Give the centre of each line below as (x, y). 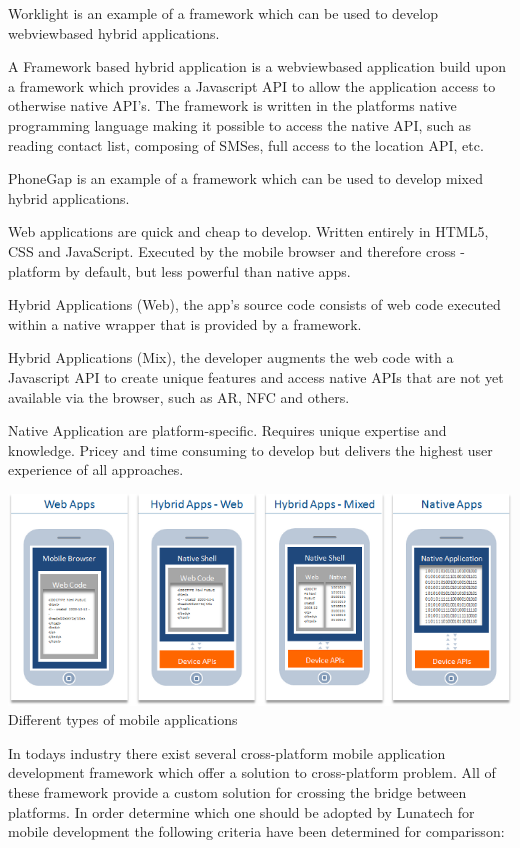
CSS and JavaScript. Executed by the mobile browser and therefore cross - (237, 250)
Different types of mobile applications (123, 719)
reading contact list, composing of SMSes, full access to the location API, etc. (246, 144)
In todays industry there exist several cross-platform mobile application (227, 752)
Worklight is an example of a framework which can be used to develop (223, 13)
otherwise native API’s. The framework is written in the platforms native (232, 105)
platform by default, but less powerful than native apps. (179, 270)
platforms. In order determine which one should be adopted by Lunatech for (241, 811)
